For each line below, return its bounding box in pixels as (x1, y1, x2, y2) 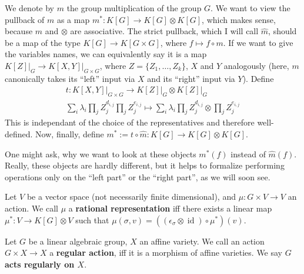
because (5, 25, 33, 37)
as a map (56, 13, 90, 25)
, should (268, 25, 297, 37)
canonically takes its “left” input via (5, 72, 135, 84)
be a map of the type (5, 36, 81, 48)
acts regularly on (5, 258, 75, 270)
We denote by (5, 2, 54, 14)
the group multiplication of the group (66, 2, 202, 14)
